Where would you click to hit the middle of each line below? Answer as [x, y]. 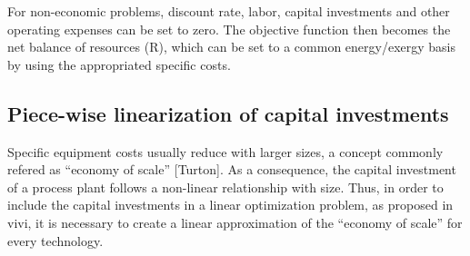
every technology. [55, 240]
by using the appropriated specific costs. [119, 64]
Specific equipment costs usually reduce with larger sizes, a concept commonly [225, 151]
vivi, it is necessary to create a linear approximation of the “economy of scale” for [235, 222]
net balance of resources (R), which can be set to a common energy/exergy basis [231, 47]
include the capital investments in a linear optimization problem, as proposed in [230, 205]
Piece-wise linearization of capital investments [228, 113]
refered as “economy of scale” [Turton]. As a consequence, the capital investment [232, 169]
